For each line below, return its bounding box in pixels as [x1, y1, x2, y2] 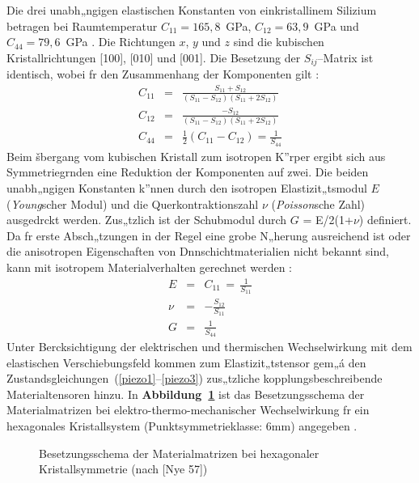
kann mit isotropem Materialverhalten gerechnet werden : [6, 258, 293, 275]
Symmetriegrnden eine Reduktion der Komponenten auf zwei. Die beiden [6, 163, 369, 180]
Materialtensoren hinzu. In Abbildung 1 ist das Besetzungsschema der [6, 385, 365, 402]
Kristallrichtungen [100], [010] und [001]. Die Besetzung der [6, 49, 301, 66]
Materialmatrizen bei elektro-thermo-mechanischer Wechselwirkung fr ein [6, 401, 370, 418]
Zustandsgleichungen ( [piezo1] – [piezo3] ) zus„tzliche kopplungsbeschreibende [6, 370, 383, 387]
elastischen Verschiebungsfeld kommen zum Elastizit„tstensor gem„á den [6, 354, 366, 371]
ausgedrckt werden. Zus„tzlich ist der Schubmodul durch [6, 211, 287, 228]
